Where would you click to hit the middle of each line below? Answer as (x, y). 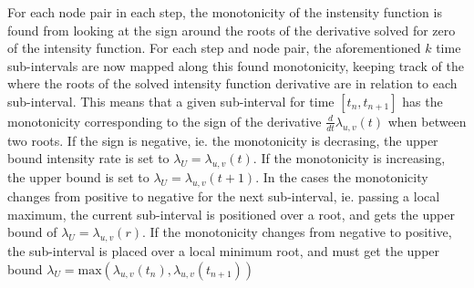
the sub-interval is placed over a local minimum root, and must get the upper (224, 250)
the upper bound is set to (78, 177)
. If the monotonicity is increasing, (349, 158)
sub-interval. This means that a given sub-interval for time (171, 101)
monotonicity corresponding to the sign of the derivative (165, 121)
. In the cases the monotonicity (342, 177)
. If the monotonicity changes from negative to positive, (297, 232)
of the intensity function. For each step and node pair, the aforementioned (214, 48)
